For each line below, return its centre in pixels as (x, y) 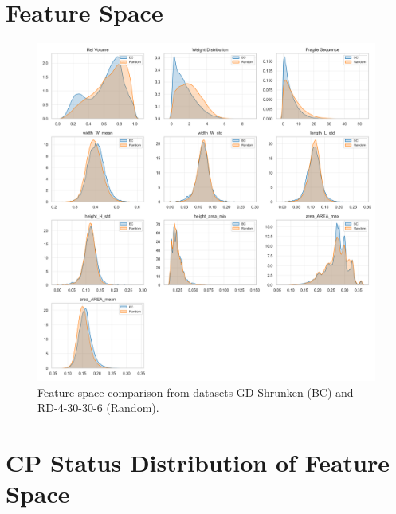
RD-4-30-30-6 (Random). (98, 408)
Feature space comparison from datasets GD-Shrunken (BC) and (196, 392)
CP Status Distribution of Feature (198, 463)
